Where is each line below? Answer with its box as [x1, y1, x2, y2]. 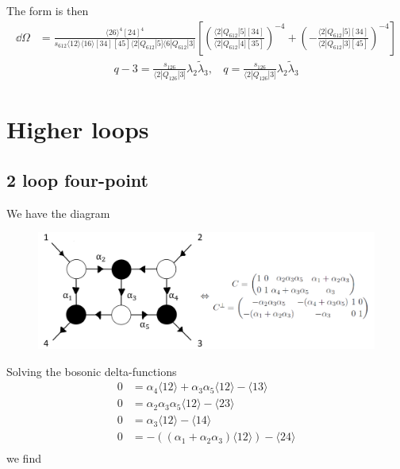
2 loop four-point [6, 167, 148, 192]
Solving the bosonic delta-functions [6, 362, 177, 379]
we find [6, 450, 41, 467]
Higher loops [6, 113, 149, 145]
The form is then [6, 2, 89, 18]
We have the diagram [6, 204, 110, 221]
